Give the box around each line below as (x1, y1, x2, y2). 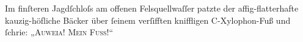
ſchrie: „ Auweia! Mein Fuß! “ (5, 26, 114, 38)
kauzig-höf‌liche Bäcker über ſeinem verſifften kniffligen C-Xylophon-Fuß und (5, 13, 291, 26)
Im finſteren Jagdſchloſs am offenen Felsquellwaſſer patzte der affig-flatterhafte (5, 2, 299, 14)
